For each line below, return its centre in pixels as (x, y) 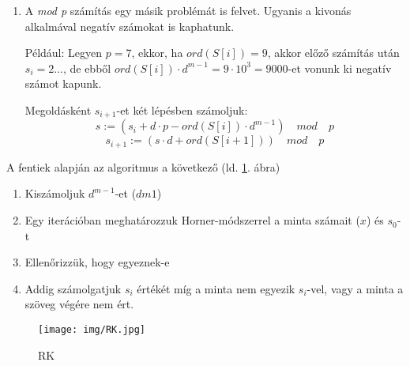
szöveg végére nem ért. (79, 304)
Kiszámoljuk (55, 193)
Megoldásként (58, 109)
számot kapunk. (63, 83)
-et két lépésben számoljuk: (182, 109)
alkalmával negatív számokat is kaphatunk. (130, 26)
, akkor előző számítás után (333, 53)
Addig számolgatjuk (73, 288)
